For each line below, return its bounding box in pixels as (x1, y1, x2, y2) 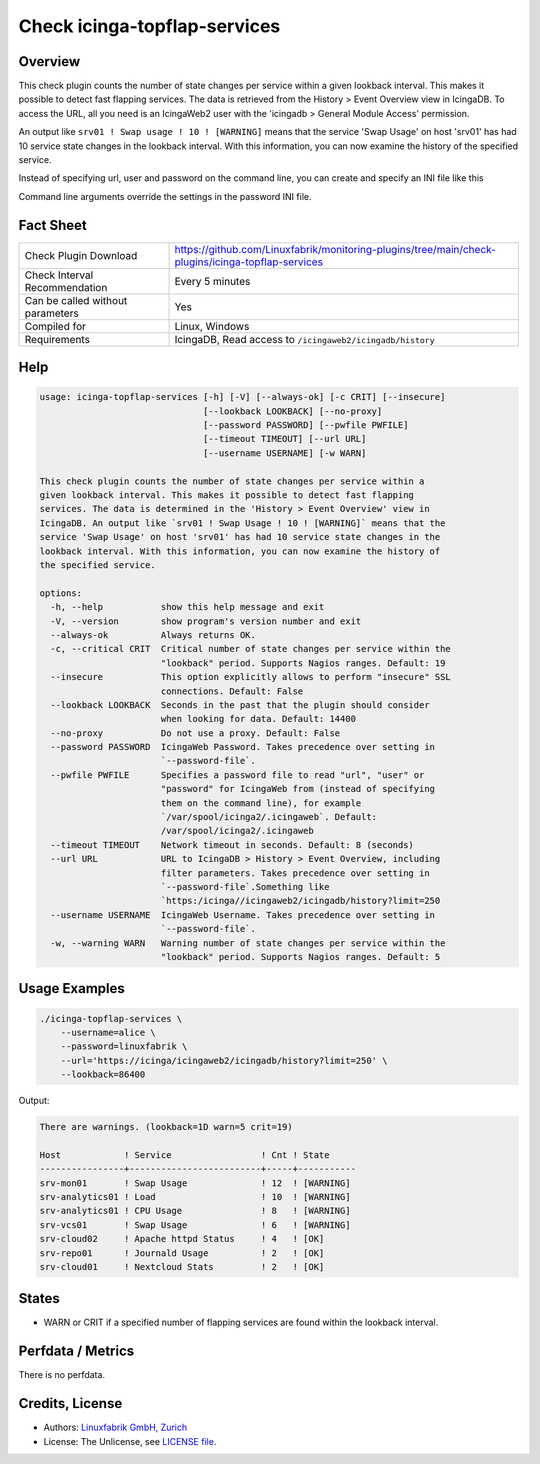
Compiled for (24, 319, 87, 333)
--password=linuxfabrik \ (60, 1041, 188, 1052)
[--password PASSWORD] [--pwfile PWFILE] (202, 420, 409, 431)
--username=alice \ (60, 1026, 157, 1038)
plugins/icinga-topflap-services (174, 255, 324, 269)
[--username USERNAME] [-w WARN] (202, 447, 367, 459)
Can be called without (24, 293, 128, 307)
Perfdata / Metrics (18, 1343, 135, 1360)
